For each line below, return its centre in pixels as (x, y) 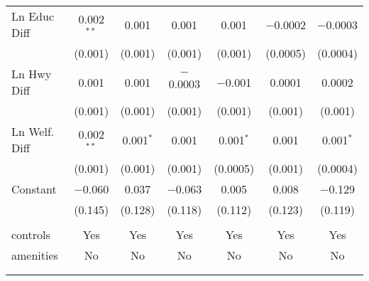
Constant (34, 189)
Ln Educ (33, 16)
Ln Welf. (33, 131)
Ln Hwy (32, 74)
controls (31, 234)
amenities (35, 255)
